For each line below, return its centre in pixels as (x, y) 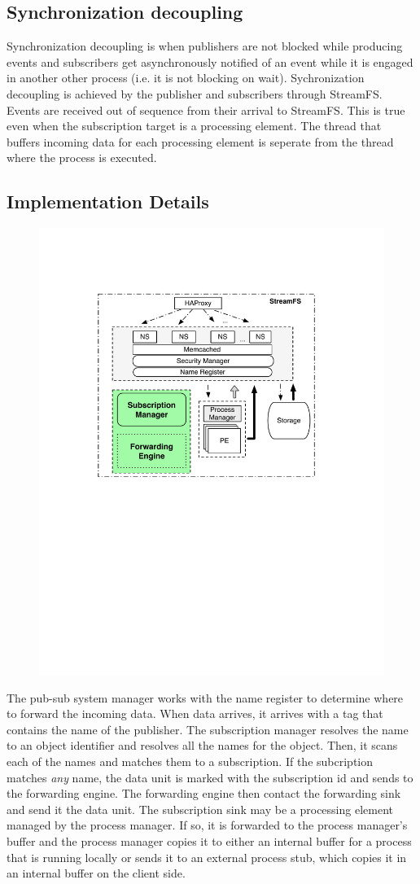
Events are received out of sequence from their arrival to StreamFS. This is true (206, 109)
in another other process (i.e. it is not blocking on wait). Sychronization (186, 78)
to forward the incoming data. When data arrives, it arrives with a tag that (195, 713)
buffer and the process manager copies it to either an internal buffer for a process (209, 840)
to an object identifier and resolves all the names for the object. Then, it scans (202, 745)
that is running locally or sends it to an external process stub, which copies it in (207, 857)
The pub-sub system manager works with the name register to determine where (205, 697)
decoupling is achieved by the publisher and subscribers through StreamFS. (195, 93)
